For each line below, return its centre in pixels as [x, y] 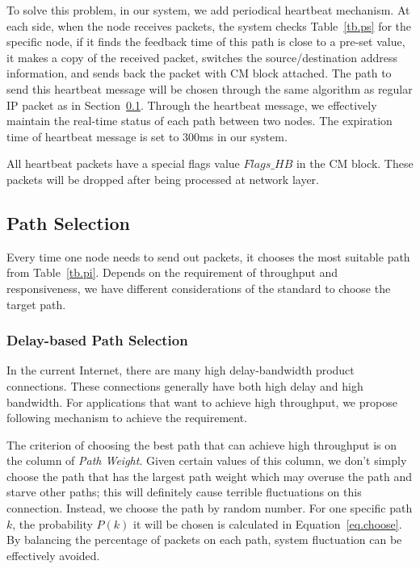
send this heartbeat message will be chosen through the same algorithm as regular [210, 88]
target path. [36, 304]
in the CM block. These [355, 163]
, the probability [52, 523]
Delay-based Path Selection [97, 340]
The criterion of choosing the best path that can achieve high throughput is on [202, 444]
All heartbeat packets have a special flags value [123, 163]
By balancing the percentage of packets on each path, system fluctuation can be [204, 540]
